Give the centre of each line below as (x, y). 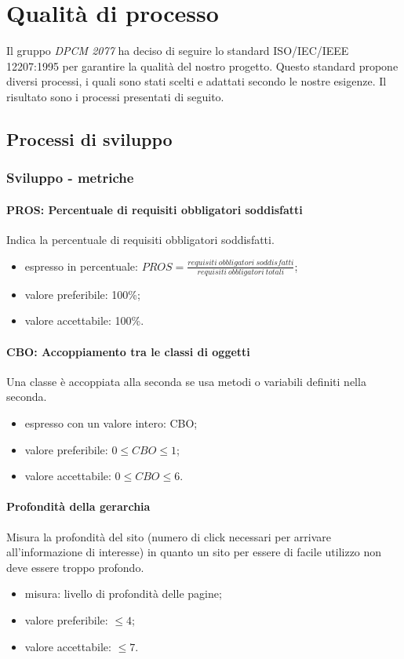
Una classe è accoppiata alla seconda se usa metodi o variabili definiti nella (186, 381)
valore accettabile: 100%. (84, 320)
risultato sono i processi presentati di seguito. (115, 96)
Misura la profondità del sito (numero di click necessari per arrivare (169, 536)
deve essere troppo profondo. (75, 567)
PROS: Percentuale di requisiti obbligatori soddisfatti (155, 209)
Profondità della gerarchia (78, 506)
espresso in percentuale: (81, 266)
